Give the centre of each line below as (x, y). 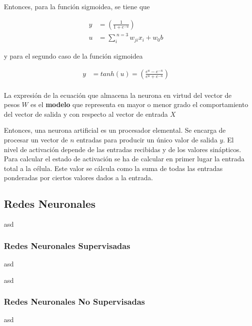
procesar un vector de (36, 139)
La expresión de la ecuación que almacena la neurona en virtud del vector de (118, 95)
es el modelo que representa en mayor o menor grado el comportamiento (139, 104)
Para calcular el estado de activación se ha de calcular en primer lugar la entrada (124, 159)
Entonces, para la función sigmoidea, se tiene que (77, 6)
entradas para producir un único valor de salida (147, 139)
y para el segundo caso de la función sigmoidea (73, 55)
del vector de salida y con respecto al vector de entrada (86, 114)
